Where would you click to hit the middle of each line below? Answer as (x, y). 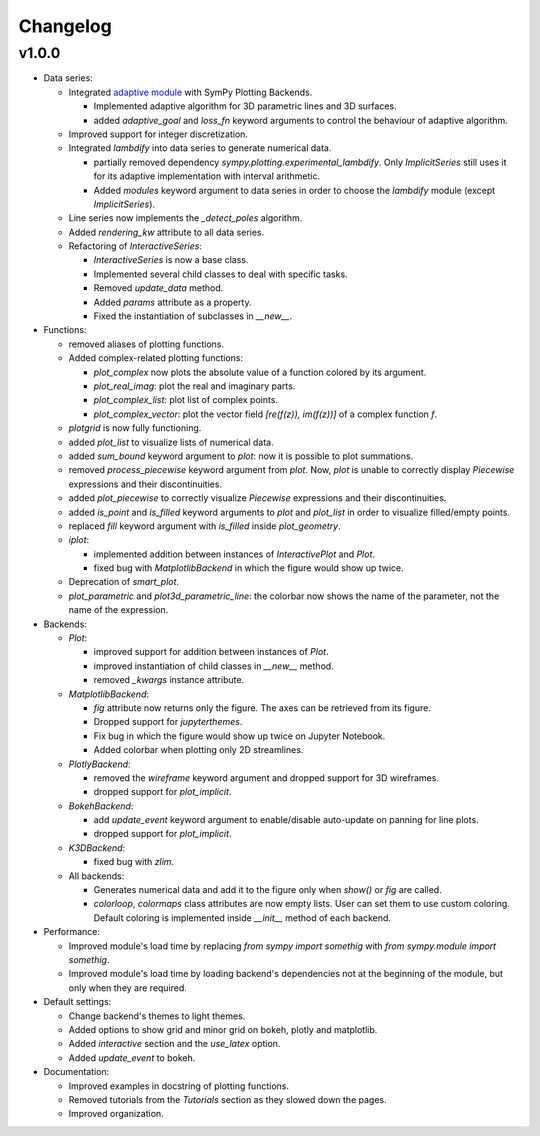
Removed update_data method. (158, 288)
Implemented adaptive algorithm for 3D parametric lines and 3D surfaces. (245, 106)
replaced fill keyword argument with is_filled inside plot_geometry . (204, 526)
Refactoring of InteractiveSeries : (135, 246)
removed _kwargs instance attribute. (169, 680)
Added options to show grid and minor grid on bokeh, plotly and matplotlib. (223, 1029)
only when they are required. (127, 987)
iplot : (79, 540)
